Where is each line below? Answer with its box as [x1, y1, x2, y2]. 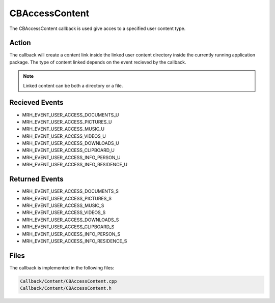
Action [9, 39, 31, 47]
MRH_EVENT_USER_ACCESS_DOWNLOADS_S [22, 217, 119, 223]
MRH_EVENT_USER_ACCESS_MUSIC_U [22, 126, 104, 132]
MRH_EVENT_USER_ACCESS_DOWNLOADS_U [22, 140, 120, 146]
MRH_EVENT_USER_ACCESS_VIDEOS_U [22, 133, 106, 139]
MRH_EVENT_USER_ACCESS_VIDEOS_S [22, 209, 106, 216]
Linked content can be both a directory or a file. [23, 82, 123, 88]
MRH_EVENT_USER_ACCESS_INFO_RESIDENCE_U [22, 162, 127, 168]
